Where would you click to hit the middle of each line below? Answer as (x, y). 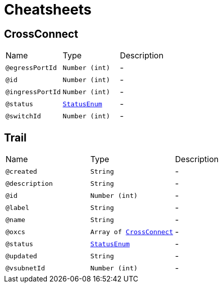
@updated (21, 256)
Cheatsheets (48, 10)
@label (17, 207)
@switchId (23, 116)
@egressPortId (31, 67)
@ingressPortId (33, 92)
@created (21, 171)
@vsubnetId (25, 268)
